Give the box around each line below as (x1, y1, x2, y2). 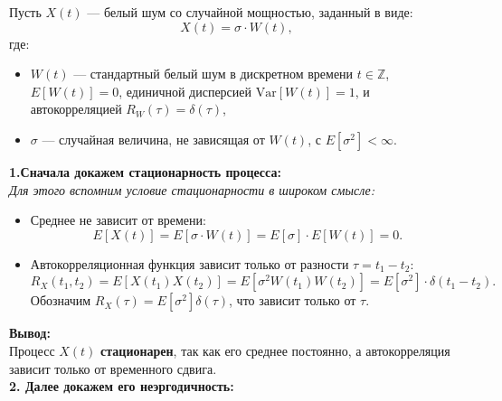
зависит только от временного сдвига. (9, 359, 217, 378)
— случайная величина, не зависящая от (42, 129, 265, 148)
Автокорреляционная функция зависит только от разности (30, 254, 349, 273)
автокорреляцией (30, 99, 122, 118)
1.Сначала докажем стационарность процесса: (9, 162, 281, 181)
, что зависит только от (229, 291, 356, 310)
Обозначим (30, 291, 91, 310)
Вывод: (9, 323, 51, 342)
